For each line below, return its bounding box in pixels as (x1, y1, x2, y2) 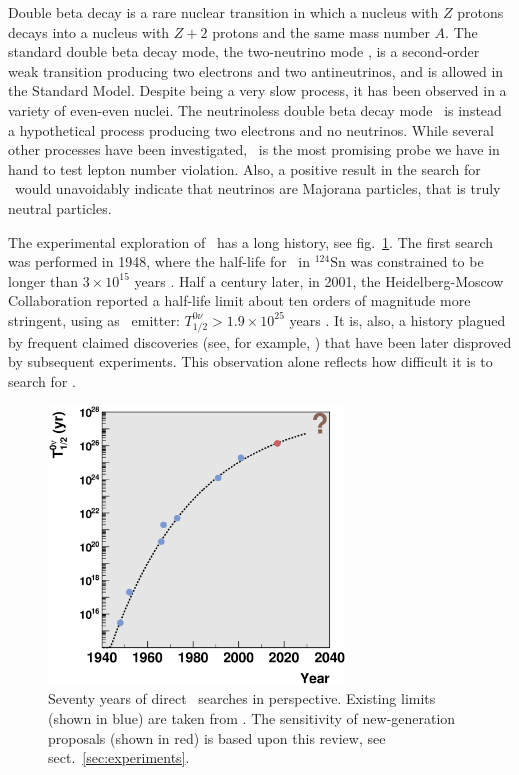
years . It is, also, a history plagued (289, 309, 506, 330)
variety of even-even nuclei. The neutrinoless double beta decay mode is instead (8, 99, 502, 120)
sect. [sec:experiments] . (48, 747, 190, 768)
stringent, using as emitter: (8, 309, 180, 330)
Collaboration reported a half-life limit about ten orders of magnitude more (8, 290, 471, 311)
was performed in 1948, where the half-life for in (8, 251, 311, 272)
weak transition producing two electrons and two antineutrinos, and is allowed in (8, 60, 504, 81)
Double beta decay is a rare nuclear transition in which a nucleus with (8, 2, 439, 22)
